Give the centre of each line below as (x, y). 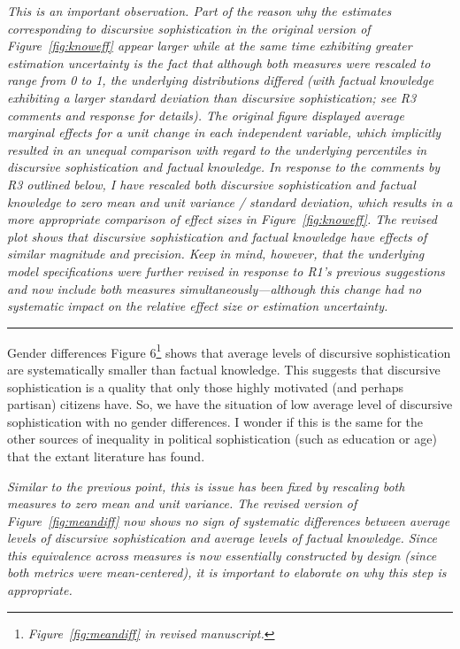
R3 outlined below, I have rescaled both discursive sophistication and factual (211, 184)
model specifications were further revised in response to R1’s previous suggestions (226, 270)
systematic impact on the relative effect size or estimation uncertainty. (198, 306)
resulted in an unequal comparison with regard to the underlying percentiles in (217, 149)
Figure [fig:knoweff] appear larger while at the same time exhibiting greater (210, 46)
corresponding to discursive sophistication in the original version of (189, 28)
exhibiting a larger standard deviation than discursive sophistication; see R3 (212, 97)
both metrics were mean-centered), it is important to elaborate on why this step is (227, 572)
